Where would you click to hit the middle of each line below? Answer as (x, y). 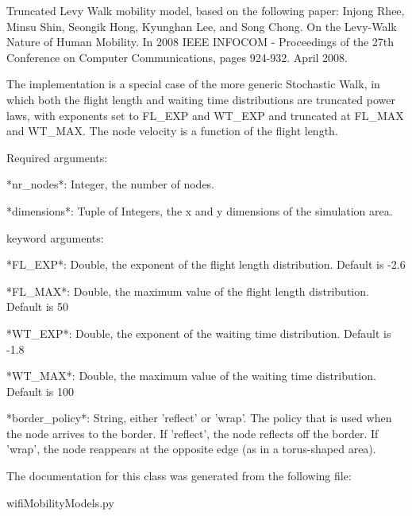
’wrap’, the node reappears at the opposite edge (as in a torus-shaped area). (191, 449)
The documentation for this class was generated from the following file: (179, 476)
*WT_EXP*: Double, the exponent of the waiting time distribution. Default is (199, 333)
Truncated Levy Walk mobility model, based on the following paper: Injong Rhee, (206, 10)
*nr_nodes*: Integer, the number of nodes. (111, 184)
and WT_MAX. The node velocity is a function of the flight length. (172, 131)
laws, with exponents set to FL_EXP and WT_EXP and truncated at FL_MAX (205, 115)
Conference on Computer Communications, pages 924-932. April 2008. (177, 57)
